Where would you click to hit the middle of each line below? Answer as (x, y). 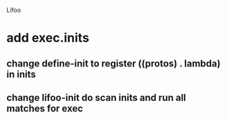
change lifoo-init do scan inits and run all (96, 97)
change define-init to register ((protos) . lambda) (113, 63)
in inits (21, 74)
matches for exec (45, 108)
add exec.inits (48, 38)
